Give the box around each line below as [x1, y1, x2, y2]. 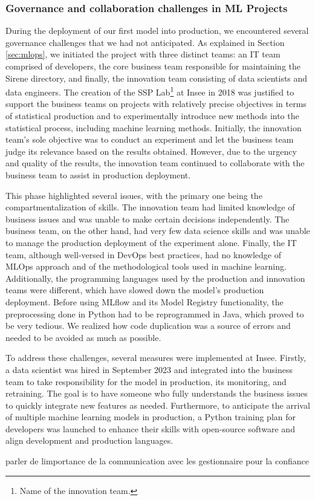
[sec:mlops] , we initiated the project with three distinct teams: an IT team [5, 48, 281, 60]
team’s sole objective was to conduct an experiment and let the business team [5, 133, 294, 146]
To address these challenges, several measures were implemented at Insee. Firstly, [5, 351, 307, 364]
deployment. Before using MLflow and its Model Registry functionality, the [5, 295, 284, 308]
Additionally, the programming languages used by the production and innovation [5, 271, 305, 284]
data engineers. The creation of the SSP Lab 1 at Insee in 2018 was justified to [5, 84, 294, 98]
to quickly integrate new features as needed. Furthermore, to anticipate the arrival [5, 398, 310, 411]
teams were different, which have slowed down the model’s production [5, 284, 264, 296]
